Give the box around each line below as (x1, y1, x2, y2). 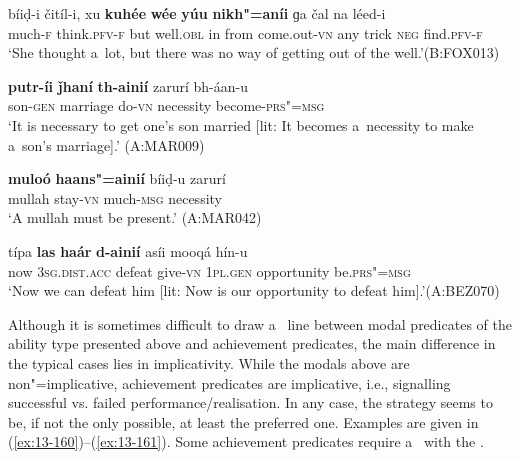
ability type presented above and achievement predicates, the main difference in (8, 333, 496, 354)
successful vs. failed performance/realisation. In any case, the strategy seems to (8, 392, 493, 413)
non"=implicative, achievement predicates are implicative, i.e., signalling (8, 372, 451, 393)
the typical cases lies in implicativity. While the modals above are (8, 352, 410, 373)
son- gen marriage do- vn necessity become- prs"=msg (8, 95, 325, 116)
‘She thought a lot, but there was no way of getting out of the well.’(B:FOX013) (8, 42, 500, 63)
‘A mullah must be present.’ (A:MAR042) (8, 207, 262, 228)
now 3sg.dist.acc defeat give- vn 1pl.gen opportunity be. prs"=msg (8, 260, 411, 281)
